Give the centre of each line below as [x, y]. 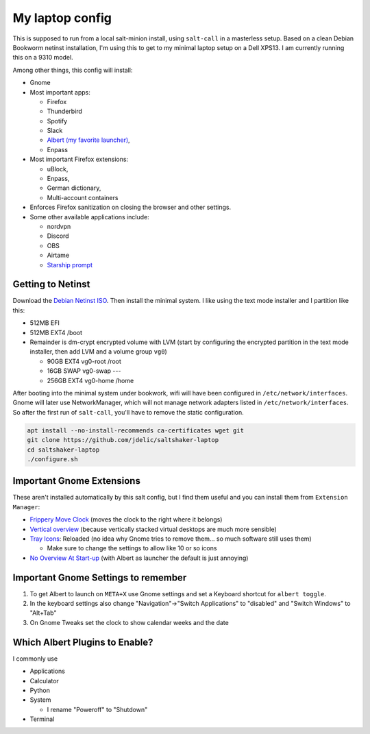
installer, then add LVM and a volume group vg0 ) [98, 352]
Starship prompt [70, 265]
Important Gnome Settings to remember [100, 577]
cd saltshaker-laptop [63, 450]
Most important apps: [60, 92]
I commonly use [35, 659]
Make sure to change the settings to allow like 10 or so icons [132, 548]
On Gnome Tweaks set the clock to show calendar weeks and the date [129, 622]
